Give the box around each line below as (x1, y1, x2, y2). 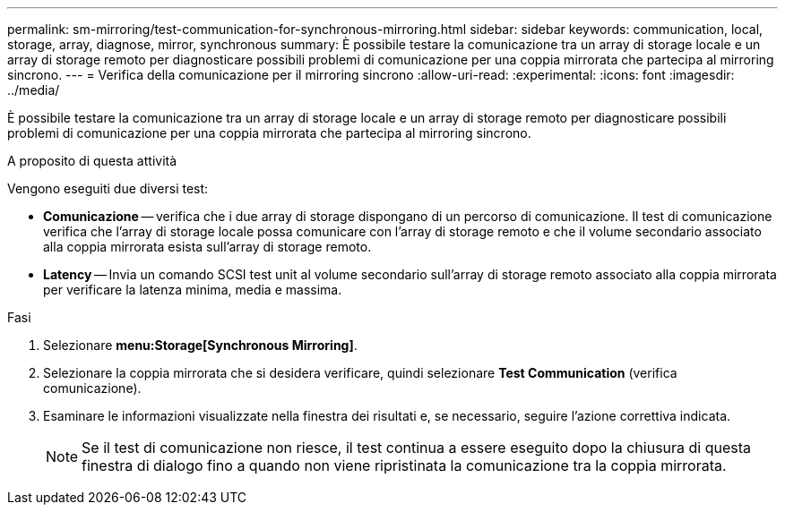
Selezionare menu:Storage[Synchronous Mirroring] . (43, 337, 358, 353)
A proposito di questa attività (7, 153, 177, 168)
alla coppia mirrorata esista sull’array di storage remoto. (43, 239, 372, 254)
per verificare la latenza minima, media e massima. (43, 282, 342, 297)
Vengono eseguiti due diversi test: (7, 181, 209, 196)
